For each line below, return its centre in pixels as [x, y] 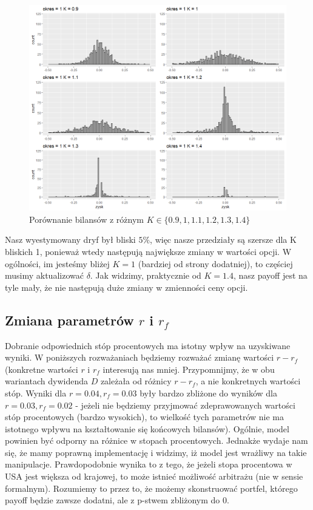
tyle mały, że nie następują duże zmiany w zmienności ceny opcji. [126, 287]
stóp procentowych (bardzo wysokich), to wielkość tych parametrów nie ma [145, 417]
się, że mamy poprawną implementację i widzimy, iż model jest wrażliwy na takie [156, 452]
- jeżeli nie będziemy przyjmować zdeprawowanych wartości [185, 405]
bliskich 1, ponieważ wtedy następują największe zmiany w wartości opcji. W [148, 251]
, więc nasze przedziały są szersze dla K [223, 240]
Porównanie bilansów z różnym [86, 219]
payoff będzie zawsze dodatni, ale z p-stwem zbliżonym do [113, 500]
